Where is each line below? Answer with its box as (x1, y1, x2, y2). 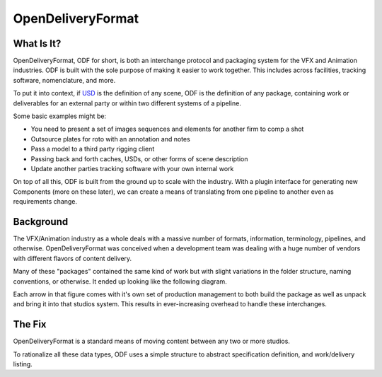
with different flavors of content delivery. (13, 254, 132, 262)
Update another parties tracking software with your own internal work (30, 164, 234, 173)
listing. (13, 360, 33, 369)
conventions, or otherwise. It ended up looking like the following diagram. (13, 277, 228, 286)
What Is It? (13, 37, 62, 50)
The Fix (13, 318, 47, 330)
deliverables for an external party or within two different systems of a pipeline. (13, 99, 242, 108)
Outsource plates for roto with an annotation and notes (30, 134, 190, 143)
